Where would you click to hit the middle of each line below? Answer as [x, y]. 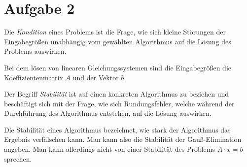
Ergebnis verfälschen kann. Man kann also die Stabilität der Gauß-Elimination [123, 139]
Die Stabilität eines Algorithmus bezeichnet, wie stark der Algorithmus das [117, 129]
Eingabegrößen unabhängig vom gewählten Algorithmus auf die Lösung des [118, 41]
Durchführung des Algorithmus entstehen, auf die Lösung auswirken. [108, 113]
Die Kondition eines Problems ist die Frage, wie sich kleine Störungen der [115, 32]
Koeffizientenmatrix [34, 77]
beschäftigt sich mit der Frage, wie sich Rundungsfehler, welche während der [119, 103]
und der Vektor [96, 77]
